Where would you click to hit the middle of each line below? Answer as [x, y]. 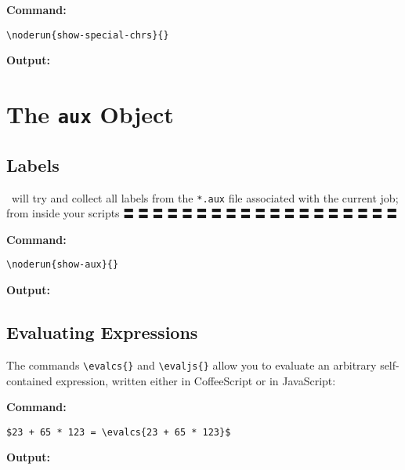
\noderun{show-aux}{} [63, 265]
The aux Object [90, 114]
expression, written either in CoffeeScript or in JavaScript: [196, 380]
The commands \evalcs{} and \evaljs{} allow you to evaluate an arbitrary [192, 364]
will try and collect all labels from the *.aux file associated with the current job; [205, 197]
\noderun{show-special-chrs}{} [88, 35]
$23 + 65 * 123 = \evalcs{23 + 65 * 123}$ [119, 432]
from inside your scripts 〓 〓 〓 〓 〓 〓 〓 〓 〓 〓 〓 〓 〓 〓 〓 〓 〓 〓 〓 [202, 213]
